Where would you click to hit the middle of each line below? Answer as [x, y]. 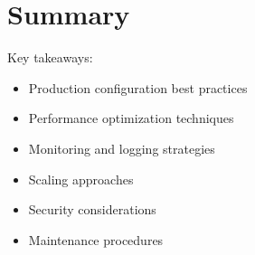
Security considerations [92, 209]
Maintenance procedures [96, 239]
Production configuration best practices [138, 87]
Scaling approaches [81, 179]
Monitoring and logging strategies [122, 148]
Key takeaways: [50, 57]
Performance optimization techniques [131, 118]
